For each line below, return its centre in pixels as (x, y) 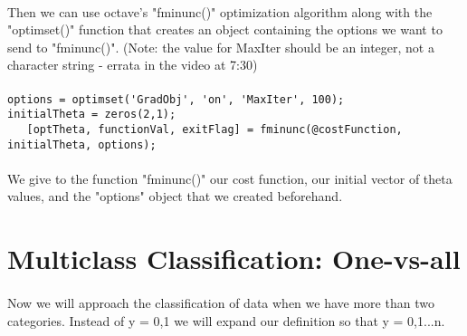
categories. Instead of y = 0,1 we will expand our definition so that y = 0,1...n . (226, 320)
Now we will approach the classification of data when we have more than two (221, 302)
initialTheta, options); (82, 144)
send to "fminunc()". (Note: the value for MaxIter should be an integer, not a (221, 47)
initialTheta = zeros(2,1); (92, 115)
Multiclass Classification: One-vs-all (234, 259)
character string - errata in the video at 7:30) (133, 65)
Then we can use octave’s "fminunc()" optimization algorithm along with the (220, 11)
